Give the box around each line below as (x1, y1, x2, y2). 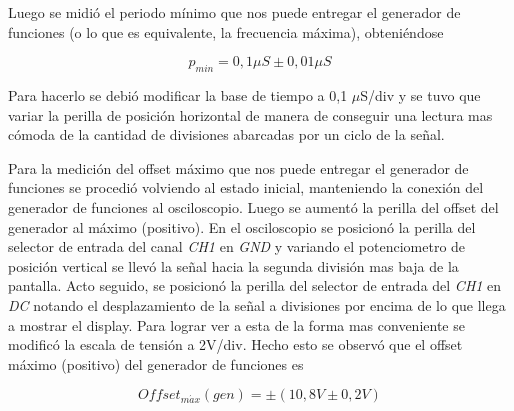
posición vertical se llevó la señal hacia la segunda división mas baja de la (8, 255, 459, 276)
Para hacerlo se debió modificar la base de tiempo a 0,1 (8, 84, 348, 105)
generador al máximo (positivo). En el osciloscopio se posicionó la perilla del (8, 216, 476, 237)
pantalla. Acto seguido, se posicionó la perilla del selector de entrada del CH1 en (8, 275, 502, 296)
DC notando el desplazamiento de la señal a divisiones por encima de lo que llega (8, 294, 506, 315)
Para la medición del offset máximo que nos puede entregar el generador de (8, 157, 469, 178)
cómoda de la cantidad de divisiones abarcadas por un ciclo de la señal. (8, 124, 445, 145)
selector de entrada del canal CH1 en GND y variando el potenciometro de (8, 236, 466, 257)
